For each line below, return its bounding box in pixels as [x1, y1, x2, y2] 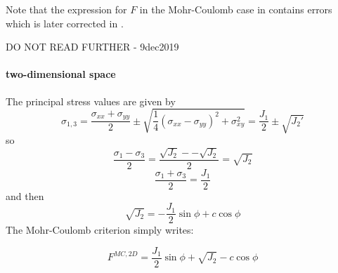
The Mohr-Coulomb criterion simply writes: [6, 222, 194, 237]
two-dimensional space [6, 67, 116, 81]
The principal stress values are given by [6, 93, 176, 108]
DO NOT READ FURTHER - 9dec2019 [6, 39, 179, 54]
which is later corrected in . [6, 15, 124, 30]
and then [6, 188, 44, 203]
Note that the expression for [6, 2, 127, 16]
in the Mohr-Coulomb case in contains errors [139, 2, 332, 16]
